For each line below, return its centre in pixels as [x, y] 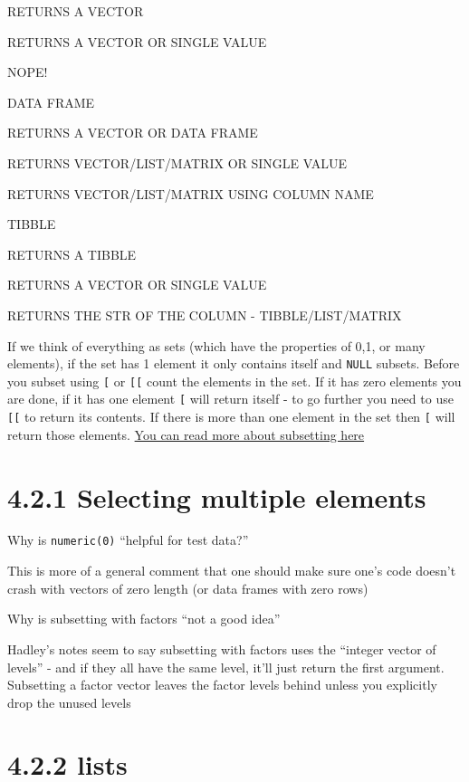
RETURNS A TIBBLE [72, 254]
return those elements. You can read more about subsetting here [186, 434]
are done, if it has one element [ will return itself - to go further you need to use [230, 399]
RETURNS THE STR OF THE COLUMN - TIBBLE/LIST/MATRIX [205, 315]
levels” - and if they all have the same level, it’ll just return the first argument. [226, 667]
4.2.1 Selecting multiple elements [217, 496]
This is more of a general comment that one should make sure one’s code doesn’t [232, 571]
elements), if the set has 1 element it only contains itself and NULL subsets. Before [234, 363]
